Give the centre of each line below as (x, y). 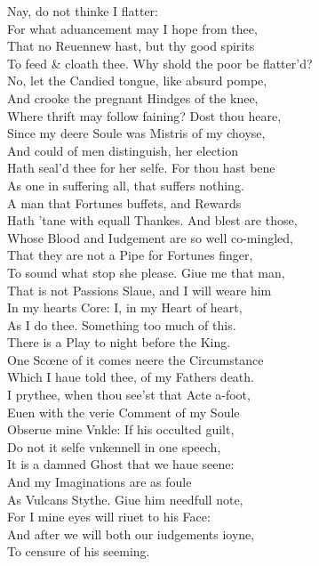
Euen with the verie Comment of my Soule (124, 412)
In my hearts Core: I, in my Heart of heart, (125, 307)
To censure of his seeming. (79, 551)
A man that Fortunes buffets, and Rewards (124, 202)
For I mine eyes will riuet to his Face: (109, 517)
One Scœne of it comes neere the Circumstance (136, 359)
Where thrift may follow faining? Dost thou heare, (144, 115)
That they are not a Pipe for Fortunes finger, (130, 255)
